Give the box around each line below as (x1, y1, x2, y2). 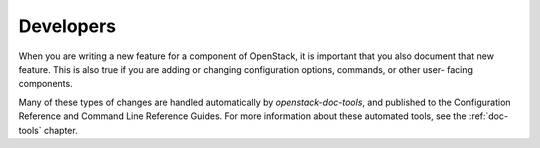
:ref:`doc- (468, 110, 509, 122)
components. (18, 78, 74, 90)
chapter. (43, 124, 79, 136)
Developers (18, 15, 117, 37)
